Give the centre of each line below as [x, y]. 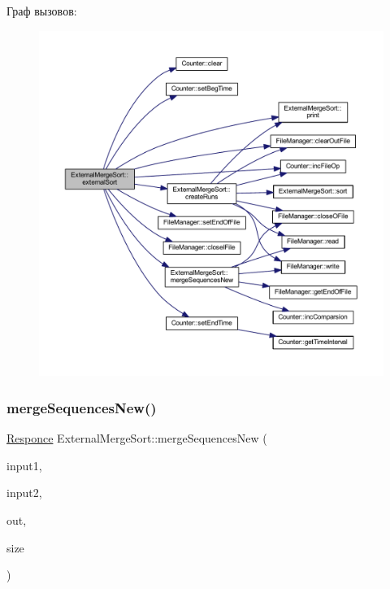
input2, [24, 493]
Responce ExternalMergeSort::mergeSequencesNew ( [137, 438]
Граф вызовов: [42, 11]
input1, [24, 465]
